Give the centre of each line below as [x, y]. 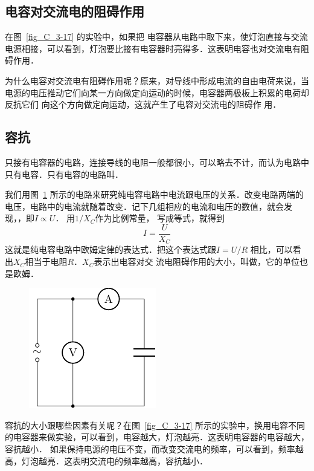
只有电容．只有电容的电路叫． [64, 174]
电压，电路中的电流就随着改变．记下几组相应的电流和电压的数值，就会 [144, 206]
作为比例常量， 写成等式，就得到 [160, 218]
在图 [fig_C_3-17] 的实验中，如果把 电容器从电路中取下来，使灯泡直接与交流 [156, 37]
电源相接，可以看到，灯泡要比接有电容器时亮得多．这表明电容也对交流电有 [153, 48]
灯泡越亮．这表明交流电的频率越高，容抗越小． [114, 460]
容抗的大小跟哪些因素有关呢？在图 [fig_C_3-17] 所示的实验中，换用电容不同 [155, 425]
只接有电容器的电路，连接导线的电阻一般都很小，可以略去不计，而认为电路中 [157, 162]
